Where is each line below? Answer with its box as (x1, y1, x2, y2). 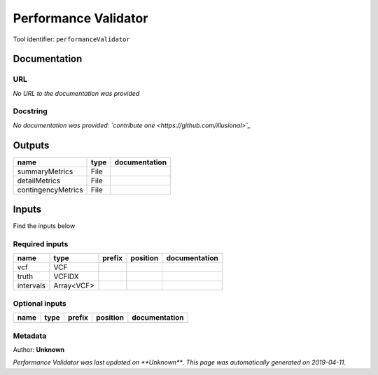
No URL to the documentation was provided (13, 89, 140, 97)
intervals (17, 281, 45, 290)
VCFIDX (53, 271, 80, 281)
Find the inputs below (13, 222, 76, 230)
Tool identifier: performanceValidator (13, 35, 130, 43)
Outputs (13, 139, 50, 151)
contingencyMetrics (17, 185, 83, 194)
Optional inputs (13, 298, 66, 308)
